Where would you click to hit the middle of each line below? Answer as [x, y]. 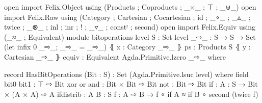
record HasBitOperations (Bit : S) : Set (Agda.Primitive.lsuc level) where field [126, 74]
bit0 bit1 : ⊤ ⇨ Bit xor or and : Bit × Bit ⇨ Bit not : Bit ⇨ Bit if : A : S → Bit [131, 84]
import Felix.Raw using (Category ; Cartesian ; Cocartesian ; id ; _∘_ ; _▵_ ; [127, 17]
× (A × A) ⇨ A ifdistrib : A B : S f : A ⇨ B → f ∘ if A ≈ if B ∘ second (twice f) [131, 94]
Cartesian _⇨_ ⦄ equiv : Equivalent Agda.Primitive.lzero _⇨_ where [115, 56]
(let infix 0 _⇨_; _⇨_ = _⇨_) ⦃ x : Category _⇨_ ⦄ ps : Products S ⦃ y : [127, 47]
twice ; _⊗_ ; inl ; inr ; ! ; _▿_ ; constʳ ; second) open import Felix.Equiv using [130, 27]
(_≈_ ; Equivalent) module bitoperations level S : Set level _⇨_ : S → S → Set [130, 36]
